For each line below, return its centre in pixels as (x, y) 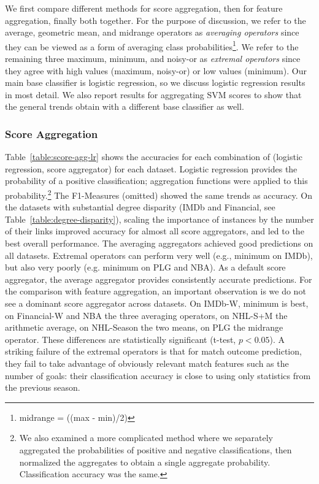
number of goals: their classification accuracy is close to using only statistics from (158, 375)
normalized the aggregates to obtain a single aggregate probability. (145, 462)
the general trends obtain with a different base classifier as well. (125, 106)
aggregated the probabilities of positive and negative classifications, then (156, 449)
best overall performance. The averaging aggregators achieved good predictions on (159, 243)
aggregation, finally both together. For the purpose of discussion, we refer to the (156, 20)
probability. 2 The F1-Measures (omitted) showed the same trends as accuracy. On (159, 194)
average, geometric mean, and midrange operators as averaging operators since (152, 32)
